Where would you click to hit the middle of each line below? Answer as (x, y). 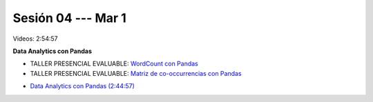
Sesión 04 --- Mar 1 (70, 18)
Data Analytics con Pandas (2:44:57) (82, 86)
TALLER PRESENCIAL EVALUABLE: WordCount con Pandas (114, 64)
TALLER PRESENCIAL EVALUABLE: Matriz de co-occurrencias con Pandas (136, 73)
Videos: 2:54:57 (35, 39)
